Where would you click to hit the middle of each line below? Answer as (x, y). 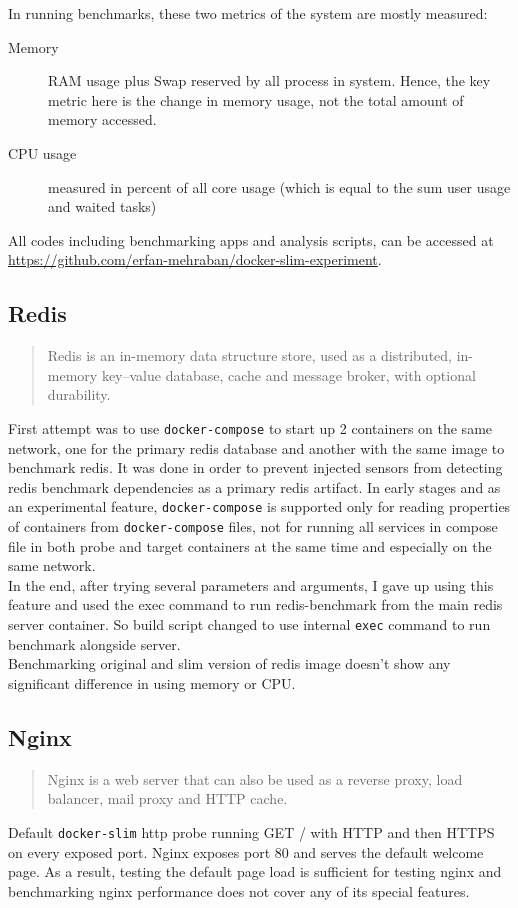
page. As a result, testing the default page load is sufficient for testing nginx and (255, 871)
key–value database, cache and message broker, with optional (288, 374)
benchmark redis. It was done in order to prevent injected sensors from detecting (255, 467)
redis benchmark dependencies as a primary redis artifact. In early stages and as (254, 486)
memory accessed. (102, 119)
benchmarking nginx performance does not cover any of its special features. (239, 890)
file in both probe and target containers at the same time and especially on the (250, 545)
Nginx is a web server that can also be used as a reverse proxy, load (255, 778)
